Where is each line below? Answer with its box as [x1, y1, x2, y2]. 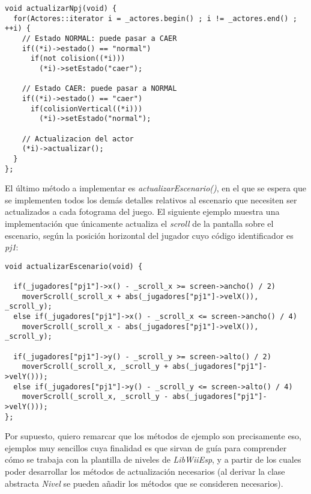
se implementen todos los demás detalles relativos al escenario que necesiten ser [5, 193, 297, 206]
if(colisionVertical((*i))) [30, 104, 143, 113]
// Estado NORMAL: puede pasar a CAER [22, 34, 177, 43]
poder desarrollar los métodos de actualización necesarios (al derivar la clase [5, 465, 285, 477]
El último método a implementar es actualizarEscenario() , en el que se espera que [5, 182, 306, 194]
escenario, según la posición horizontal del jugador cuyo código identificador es [5, 229, 294, 241]
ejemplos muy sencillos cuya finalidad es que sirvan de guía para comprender [5, 441, 287, 454]
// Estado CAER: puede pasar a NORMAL [22, 84, 177, 93]
